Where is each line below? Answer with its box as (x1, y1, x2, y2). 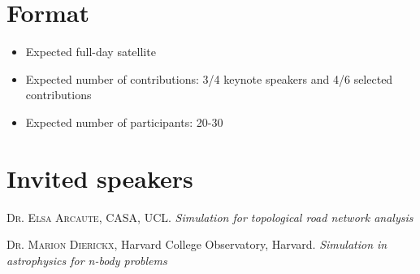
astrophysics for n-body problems (6, 251, 167, 268)
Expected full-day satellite (25, 43, 156, 60)
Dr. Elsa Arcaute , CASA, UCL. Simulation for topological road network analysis (6, 208, 414, 225)
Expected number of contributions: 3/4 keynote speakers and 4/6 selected (25, 70, 393, 87)
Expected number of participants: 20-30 (25, 113, 223, 130)
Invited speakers (6, 161, 193, 194)
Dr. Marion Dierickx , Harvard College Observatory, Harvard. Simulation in (6, 236, 388, 253)
